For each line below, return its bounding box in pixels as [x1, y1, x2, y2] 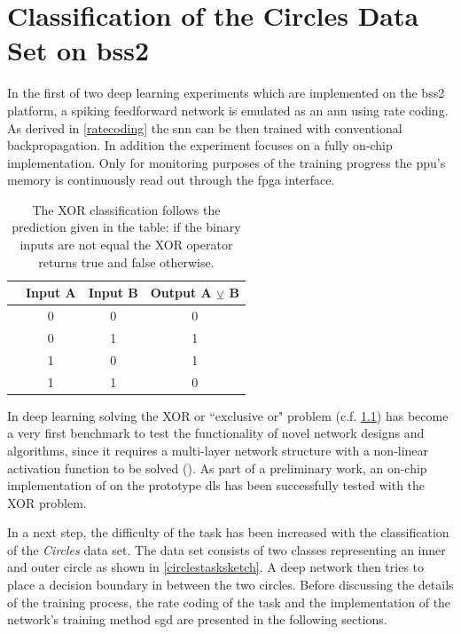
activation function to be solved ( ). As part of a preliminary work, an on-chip [7, 458, 427, 477]
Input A [26, 283, 76, 302]
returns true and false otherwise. [38, 252, 215, 271]
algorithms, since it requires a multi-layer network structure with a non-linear [7, 440, 429, 459]
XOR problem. [7, 493, 87, 511]
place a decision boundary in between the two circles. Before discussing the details [7, 575, 454, 594]
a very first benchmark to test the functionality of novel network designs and [7, 424, 425, 442]
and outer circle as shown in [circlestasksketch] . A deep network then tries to [7, 558, 425, 576]
